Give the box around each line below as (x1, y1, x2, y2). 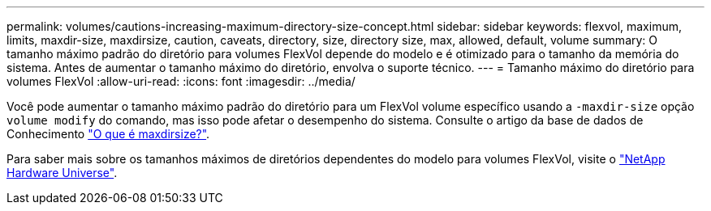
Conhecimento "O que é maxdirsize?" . (6, 127, 210, 141)
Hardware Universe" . (6, 166, 118, 179)
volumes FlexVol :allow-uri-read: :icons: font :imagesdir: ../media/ (6, 74, 355, 88)
